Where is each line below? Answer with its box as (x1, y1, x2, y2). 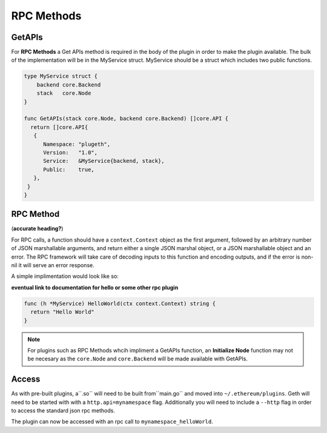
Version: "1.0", (43, 149, 98, 156)
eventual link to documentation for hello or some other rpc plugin (11, 283, 179, 291)
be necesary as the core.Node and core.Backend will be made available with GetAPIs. (27, 355, 248, 363)
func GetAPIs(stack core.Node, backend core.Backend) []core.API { (24, 115, 229, 122)
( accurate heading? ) (11, 225, 64, 233)
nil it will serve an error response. (11, 261, 94, 269)
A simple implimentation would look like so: (11, 273, 119, 280)
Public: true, (43, 166, 95, 173)
